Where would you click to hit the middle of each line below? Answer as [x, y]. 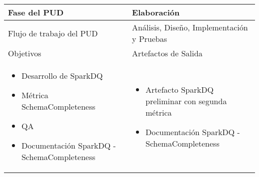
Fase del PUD [36, 12]
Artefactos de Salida [167, 53]
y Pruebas [150, 39]
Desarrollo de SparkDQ [62, 76]
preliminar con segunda [186, 101]
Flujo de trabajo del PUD [53, 33]
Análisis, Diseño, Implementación [190, 27]
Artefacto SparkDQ [180, 89]
